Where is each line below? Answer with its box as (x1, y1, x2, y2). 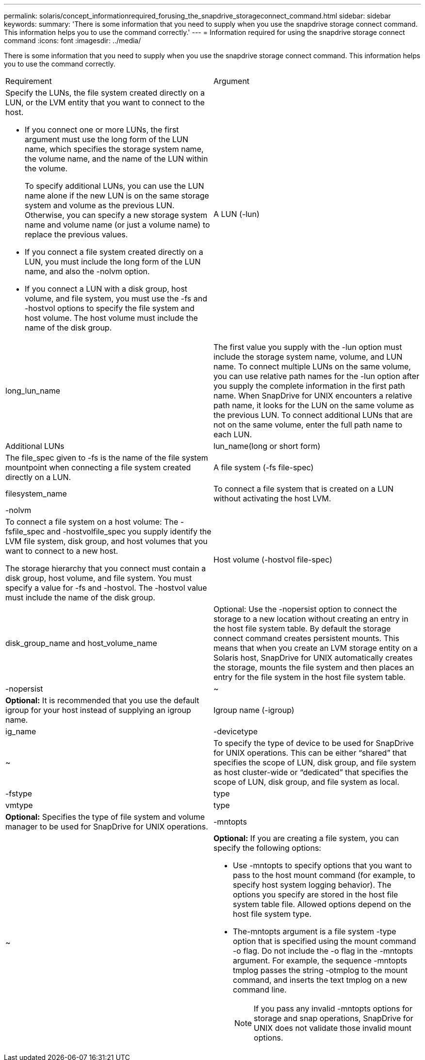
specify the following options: (213, 843, 321, 853)
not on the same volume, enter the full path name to (213, 420, 403, 430)
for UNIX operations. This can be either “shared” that (213, 748, 407, 758)
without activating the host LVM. (213, 494, 331, 503)
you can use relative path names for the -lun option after (213, 371, 420, 381)
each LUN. (213, 430, 252, 439)
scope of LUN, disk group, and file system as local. (213, 777, 400, 787)
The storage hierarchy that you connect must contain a (5, 563, 206, 573)
